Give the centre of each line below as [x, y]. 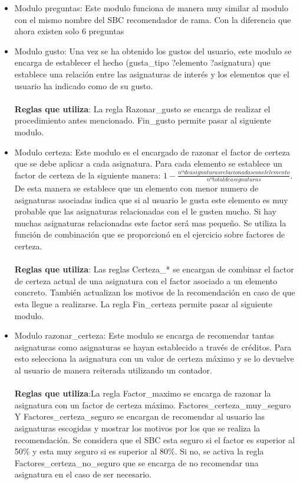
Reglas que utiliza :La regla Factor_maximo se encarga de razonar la [143, 393]
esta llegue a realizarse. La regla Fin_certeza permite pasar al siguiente [144, 303]
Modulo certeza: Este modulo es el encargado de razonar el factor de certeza [152, 152]
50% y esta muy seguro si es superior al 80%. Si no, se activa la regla [139, 451]
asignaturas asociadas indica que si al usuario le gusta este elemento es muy [151, 199]
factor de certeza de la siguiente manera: [88, 175]
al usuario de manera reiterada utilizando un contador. [113, 370]
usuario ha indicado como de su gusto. [84, 85]
